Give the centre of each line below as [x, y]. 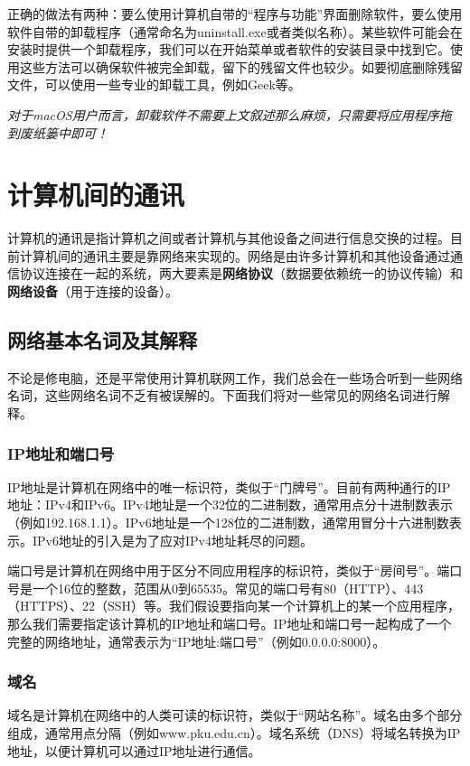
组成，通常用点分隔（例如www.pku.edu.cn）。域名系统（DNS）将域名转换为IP [234, 733]
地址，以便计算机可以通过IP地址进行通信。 [134, 750]
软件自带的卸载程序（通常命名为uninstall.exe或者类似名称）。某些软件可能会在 [235, 31]
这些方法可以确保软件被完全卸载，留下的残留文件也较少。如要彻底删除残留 [241, 66]
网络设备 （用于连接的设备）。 [93, 291]
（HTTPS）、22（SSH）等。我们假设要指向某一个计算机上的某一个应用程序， [234, 606]
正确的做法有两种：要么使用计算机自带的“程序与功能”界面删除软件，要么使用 [235, 14]
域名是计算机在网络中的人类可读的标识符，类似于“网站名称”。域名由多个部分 [235, 715]
